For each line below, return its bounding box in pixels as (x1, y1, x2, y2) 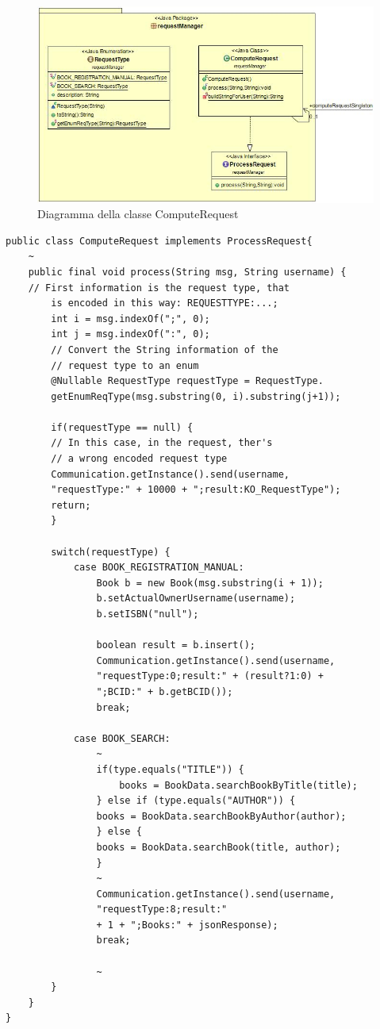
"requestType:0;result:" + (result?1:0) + (96, 670, 324, 682)
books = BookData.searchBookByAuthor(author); (96, 810, 347, 822)
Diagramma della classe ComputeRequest (37, 205, 239, 222)
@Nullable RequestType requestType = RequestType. (51, 375, 324, 387)
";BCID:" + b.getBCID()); (96, 685, 233, 697)
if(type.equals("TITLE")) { (96, 763, 244, 775)
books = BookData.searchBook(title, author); (96, 841, 341, 853)
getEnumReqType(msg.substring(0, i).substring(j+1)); (51, 390, 341, 402)
